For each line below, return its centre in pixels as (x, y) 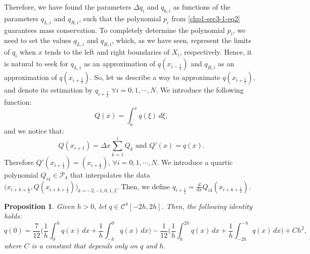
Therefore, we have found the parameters (68, 7)
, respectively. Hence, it (216, 52)
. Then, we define (143, 186)
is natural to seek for (36, 63)
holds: (13, 216)
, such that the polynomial (120, 18)
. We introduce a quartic (195, 162)
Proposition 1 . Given (39, 206)
